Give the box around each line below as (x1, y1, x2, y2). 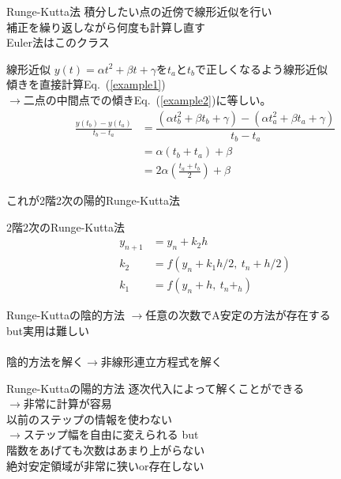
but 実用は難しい (6, 322, 90, 338)
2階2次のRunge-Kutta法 (6, 218, 125, 235)
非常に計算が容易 (23, 395, 112, 412)
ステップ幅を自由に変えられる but (23, 426, 199, 443)
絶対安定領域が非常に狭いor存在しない (6, 457, 204, 473)
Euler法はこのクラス (6, 34, 110, 51)
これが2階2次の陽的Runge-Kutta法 (6, 192, 180, 209)
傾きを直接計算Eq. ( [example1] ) (6, 76, 166, 92)
